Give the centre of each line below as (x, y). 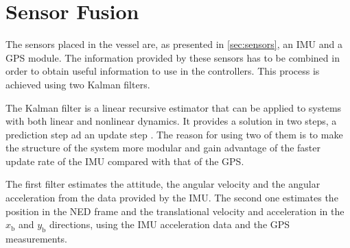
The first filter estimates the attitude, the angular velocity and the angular (163, 184)
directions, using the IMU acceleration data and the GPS (170, 224)
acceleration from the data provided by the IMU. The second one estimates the (172, 198)
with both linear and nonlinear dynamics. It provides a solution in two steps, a (171, 121)
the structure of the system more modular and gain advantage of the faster (163, 148)
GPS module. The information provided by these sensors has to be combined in (173, 57)
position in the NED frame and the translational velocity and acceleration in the (175, 211)
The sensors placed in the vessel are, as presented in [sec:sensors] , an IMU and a (174, 44)
